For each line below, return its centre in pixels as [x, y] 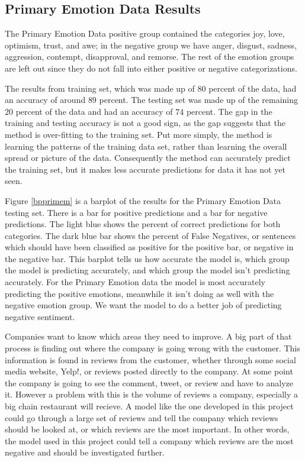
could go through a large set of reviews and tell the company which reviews [142, 417]
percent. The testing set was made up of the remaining [199, 100]
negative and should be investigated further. [85, 452]
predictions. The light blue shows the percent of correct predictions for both [143, 224]
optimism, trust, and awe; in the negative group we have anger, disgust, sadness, [151, 45]
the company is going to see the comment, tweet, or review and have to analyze [149, 382]
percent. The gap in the [229, 111]
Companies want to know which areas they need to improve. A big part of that [148, 336]
